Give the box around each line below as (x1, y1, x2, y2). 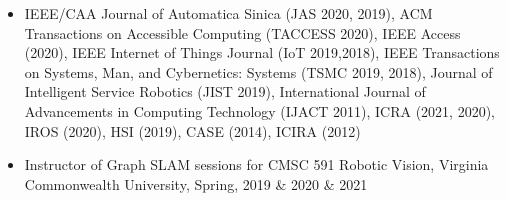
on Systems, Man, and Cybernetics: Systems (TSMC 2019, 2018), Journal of (24, 61, 493, 82)
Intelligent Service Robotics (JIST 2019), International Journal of (24, 81, 426, 102)
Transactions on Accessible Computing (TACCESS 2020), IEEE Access (24, 22, 461, 43)
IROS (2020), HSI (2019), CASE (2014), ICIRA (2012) (24, 120, 361, 141)
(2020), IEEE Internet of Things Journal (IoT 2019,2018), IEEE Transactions (24, 42, 500, 63)
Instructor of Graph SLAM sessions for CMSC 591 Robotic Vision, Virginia (24, 154, 489, 175)
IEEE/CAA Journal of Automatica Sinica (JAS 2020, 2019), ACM (24, 3, 433, 23)
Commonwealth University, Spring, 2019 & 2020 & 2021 (24, 173, 368, 194)
